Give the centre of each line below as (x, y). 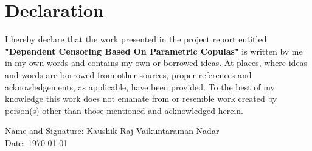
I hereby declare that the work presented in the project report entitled (136, 39)
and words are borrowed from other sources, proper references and (128, 74)
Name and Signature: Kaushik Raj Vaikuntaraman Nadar (112, 131)
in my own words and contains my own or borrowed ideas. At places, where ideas (156, 63)
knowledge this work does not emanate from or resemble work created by (141, 99)
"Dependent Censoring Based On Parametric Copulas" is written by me (154, 51)
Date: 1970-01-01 (36, 142)
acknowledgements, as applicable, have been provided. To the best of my (140, 86)
